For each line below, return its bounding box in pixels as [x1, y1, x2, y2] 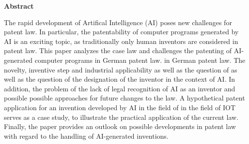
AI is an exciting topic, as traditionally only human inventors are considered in [4, 36, 238, 46]
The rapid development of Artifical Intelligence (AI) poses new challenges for [4, 17, 232, 27]
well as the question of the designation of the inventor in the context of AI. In [4, 74, 235, 84]
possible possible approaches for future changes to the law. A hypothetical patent [4, 93, 245, 103]
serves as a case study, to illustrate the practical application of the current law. [4, 112, 239, 122]
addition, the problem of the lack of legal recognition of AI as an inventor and [4, 83, 235, 93]
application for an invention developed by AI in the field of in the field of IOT [4, 102, 236, 112]
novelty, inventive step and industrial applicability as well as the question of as [4, 64, 237, 74]
